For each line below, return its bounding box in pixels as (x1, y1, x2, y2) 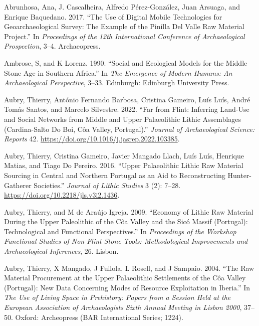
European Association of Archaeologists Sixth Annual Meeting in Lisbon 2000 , (4, 302, 242, 312)
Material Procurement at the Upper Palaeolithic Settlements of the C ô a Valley (4, 272, 246, 283)
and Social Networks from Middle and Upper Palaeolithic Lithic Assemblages (4, 113, 241, 124)
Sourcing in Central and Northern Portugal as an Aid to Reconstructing (4, 170, 225, 180)
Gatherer (4, 180, 32, 190)
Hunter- (227, 170, 252, 180)
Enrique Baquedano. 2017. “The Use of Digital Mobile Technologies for (4, 11, 222, 22)
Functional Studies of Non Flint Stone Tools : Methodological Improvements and (4, 236, 248, 246)
